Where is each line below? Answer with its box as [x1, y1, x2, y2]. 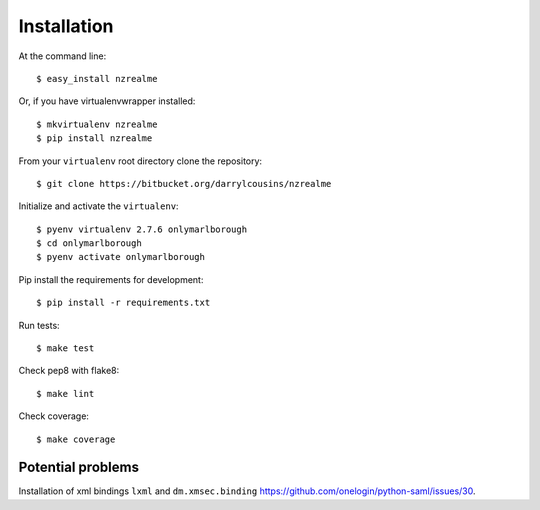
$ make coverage [36, 433, 116, 445]
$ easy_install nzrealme [36, 73, 158, 84]
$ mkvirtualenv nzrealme [36, 118, 158, 130]
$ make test [36, 343, 95, 354]
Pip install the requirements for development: [18, 273, 204, 285]
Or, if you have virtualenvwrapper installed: [18, 95, 196, 107]
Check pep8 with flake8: [18, 365, 120, 377]
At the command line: [18, 50, 107, 62]
